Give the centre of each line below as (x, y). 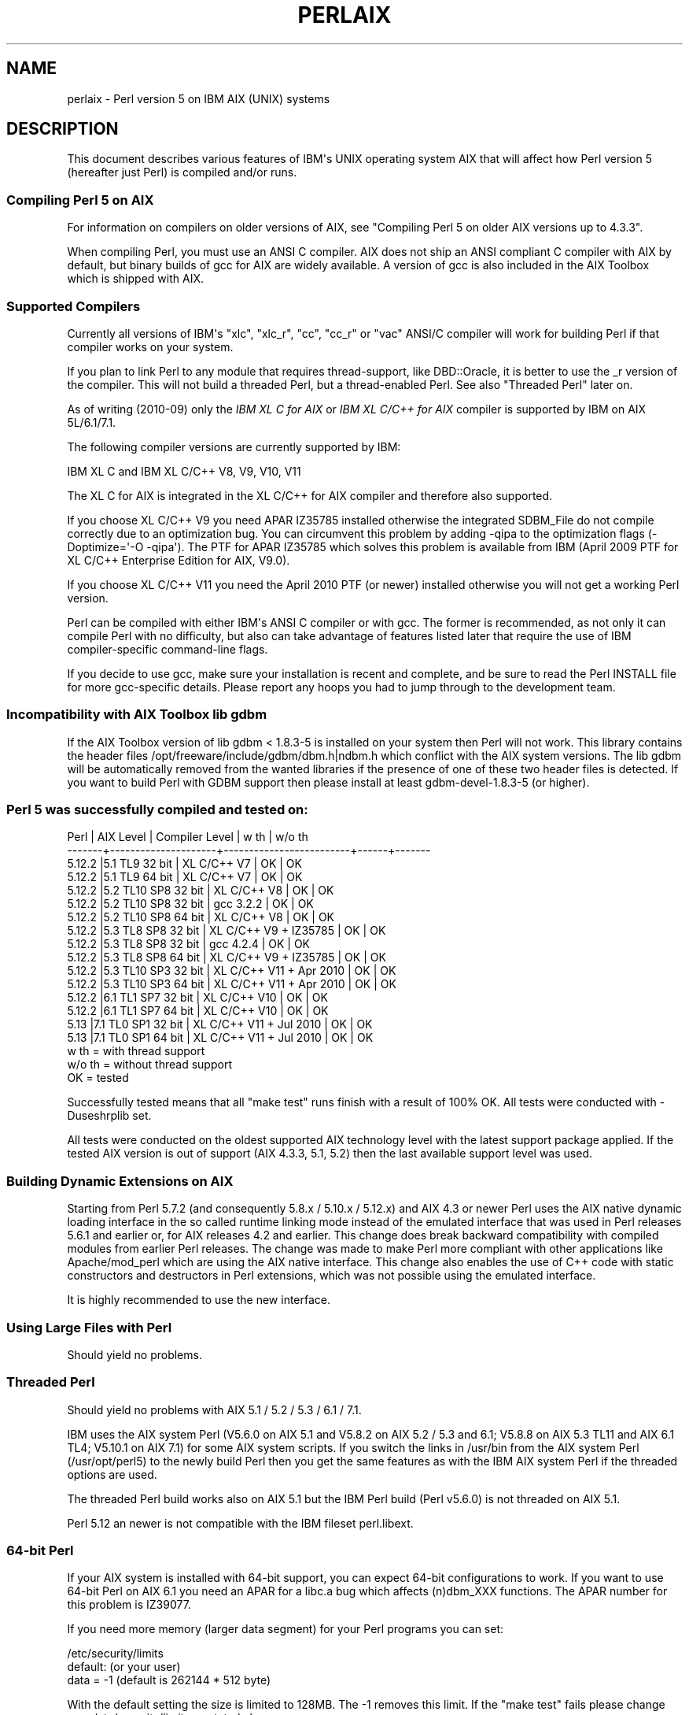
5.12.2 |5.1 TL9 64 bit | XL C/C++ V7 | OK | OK (185, 877)
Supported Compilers (74, 306)
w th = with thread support (136, 1051)
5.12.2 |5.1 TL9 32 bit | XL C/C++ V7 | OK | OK (184, 864)
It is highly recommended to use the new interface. (199, 1300)
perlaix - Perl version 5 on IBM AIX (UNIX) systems (199, 98)
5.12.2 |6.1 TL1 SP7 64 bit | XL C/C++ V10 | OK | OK (198, 1011)
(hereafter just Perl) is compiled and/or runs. (182, 172)
